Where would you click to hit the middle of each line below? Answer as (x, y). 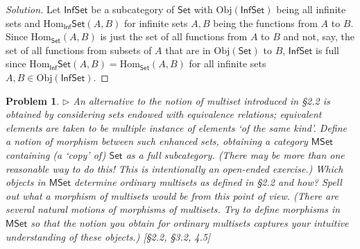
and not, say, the (319, 36)
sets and (23, 23)
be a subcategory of (133, 9)
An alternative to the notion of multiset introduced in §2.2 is (202, 100)
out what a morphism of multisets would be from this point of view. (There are (172, 195)
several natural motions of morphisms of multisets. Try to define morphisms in (173, 209)
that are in (188, 50)
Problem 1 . (33, 100)
